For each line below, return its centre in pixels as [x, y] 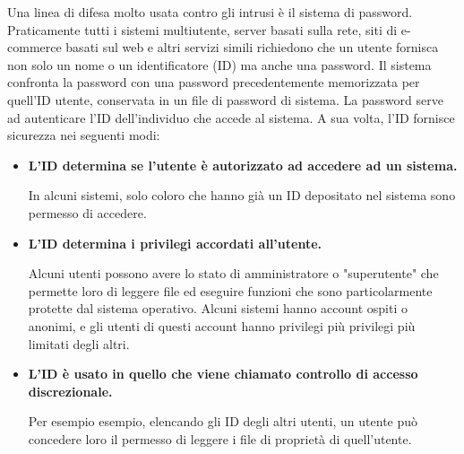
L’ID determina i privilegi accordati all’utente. [175, 243]
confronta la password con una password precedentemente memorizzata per [214, 82]
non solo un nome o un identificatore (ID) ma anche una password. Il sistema [219, 64]
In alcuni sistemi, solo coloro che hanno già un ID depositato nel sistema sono [242, 195]
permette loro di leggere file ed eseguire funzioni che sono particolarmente [230, 290]
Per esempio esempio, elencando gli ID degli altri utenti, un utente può [223, 421]
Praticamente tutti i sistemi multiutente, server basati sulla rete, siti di [202, 29]
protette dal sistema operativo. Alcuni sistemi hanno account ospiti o [218, 308]
